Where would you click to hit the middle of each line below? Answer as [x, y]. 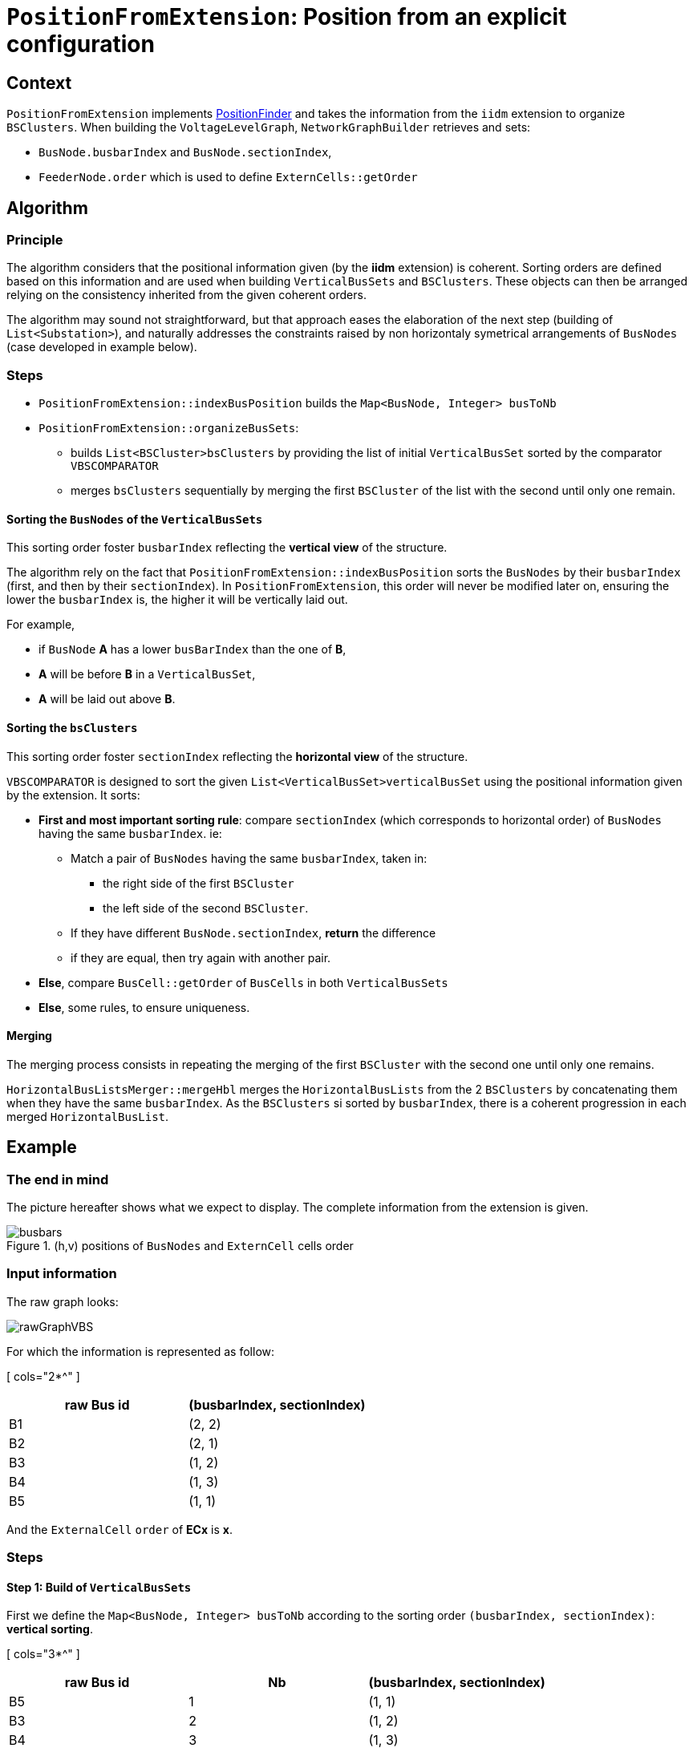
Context [39, 83]
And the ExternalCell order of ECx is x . [120, 1529]
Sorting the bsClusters [72, 727]
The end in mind [58, 1179]
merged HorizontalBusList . [88, 1116]
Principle [35, 240]
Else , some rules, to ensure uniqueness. [144, 1007]
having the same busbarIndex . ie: [130, 833]
